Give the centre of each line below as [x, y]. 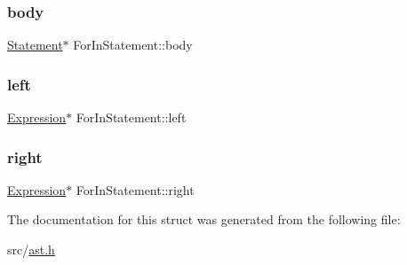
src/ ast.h [31, 249]
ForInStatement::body [133, 45]
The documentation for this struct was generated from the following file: [204, 219]
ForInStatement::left [131, 117]
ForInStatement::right [135, 189]
